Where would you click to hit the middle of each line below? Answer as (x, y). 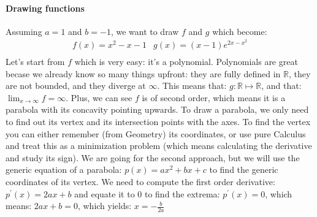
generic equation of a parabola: (64, 169)
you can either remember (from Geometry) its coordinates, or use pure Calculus (156, 133)
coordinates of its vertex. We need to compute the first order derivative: (140, 182)
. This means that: (192, 86)
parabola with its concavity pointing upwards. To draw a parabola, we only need (157, 109)
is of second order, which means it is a (214, 97)
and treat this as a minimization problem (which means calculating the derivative (159, 146)
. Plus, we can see (99, 97)
